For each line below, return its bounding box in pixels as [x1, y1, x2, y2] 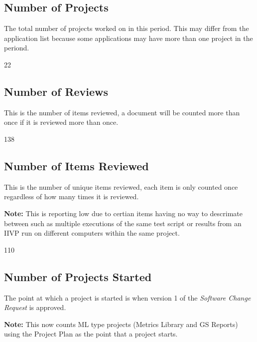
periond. [4, 42, 29, 53]
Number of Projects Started [4, 269, 152, 284]
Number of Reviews [4, 83, 109, 99]
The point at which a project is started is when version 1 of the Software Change [4, 292, 251, 303]
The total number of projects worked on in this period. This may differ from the [4, 23, 249, 33]
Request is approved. [4, 302, 66, 313]
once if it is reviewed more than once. [4, 117, 119, 127]
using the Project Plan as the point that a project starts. [4, 329, 178, 339]
